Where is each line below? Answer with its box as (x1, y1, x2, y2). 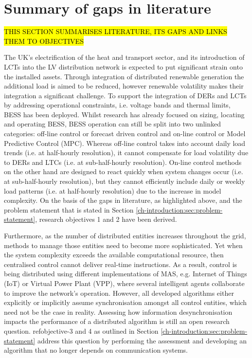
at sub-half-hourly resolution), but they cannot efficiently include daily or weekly (4, 176, 245, 186)
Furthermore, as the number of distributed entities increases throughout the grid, (4, 231, 246, 240)
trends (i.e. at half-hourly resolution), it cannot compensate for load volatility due (4, 147, 249, 158)
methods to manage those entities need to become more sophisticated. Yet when (4, 240, 243, 250)
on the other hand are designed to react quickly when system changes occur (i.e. (4, 166, 243, 177)
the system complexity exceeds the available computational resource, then (4, 250, 224, 260)
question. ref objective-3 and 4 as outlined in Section (4, 325, 159, 336)
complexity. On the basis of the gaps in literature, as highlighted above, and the (4, 195, 242, 205)
